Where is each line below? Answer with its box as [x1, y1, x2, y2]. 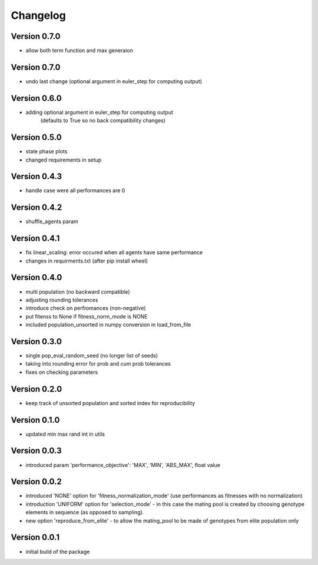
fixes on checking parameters [25, 369, 98, 376]
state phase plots [25, 148, 68, 155]
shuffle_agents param [25, 218, 79, 225]
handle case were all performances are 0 [25, 187, 125, 194]
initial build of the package [25, 548, 90, 555]
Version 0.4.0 [11, 272, 62, 282]
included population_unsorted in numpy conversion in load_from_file [25, 321, 191, 329]
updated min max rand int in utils [25, 431, 105, 438]
